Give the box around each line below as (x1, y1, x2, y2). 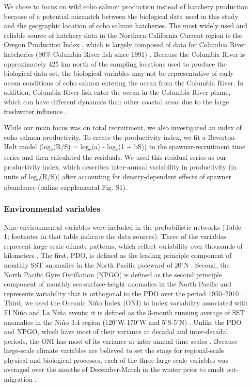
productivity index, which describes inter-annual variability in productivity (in (4, 162, 237, 172)
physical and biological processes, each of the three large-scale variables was (4, 354, 229, 365)
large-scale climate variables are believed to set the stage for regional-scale (4, 345, 224, 355)
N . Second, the (184, 259, 230, 269)
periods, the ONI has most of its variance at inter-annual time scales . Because (4, 336, 237, 346)
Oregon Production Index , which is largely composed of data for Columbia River (4, 39, 246, 50)
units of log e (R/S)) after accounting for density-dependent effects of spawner (4, 171, 231, 183)
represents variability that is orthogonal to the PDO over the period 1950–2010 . (4, 288, 243, 298)
